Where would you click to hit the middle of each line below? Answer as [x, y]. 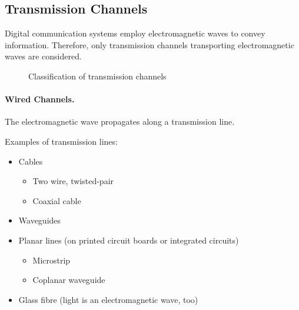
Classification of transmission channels [97, 76]
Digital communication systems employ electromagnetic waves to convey [135, 33]
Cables [31, 161]
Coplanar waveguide [69, 280]
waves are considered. [43, 56]
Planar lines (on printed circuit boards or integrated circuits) [129, 240]
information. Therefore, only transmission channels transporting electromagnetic [149, 44]
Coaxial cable [57, 200]
